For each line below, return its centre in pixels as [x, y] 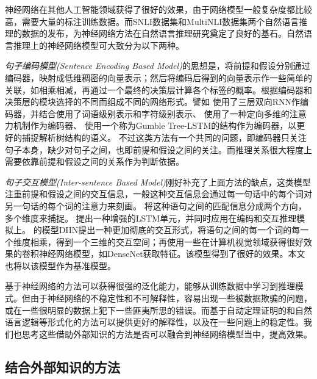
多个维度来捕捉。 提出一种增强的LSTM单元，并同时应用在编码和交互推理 [151, 218]
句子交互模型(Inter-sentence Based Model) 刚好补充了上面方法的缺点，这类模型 [158, 182]
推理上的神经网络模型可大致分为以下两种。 [98, 45]
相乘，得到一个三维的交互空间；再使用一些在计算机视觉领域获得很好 [167, 241]
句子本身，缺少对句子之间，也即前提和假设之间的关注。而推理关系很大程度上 [158, 149]
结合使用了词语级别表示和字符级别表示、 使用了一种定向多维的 [164, 113]
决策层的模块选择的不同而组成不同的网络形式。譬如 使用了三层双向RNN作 [152, 102]
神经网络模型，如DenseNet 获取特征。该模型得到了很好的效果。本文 [172, 254]
